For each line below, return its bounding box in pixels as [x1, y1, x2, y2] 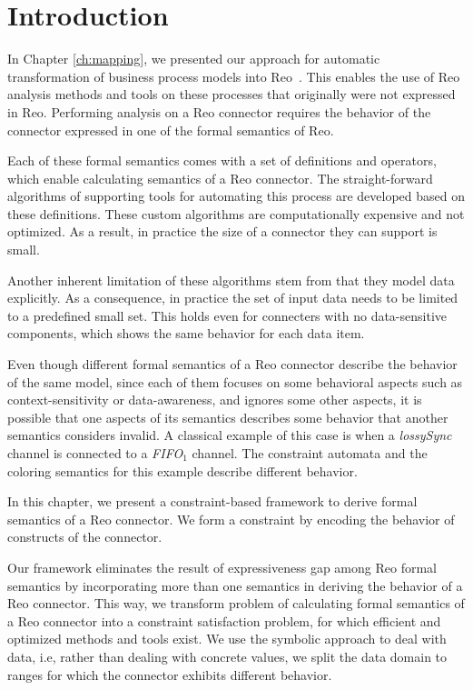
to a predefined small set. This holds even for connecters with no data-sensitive [7, 305, 448, 325]
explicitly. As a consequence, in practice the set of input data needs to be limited [7, 288, 458, 307]
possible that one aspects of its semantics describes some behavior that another [7, 407, 448, 426]
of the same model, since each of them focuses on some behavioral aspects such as [7, 372, 463, 391]
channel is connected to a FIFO [7, 444, 183, 462]
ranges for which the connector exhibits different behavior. [7, 665, 332, 684]
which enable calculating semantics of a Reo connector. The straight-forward [7, 168, 433, 187]
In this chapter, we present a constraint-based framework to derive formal [7, 492, 418, 511]
